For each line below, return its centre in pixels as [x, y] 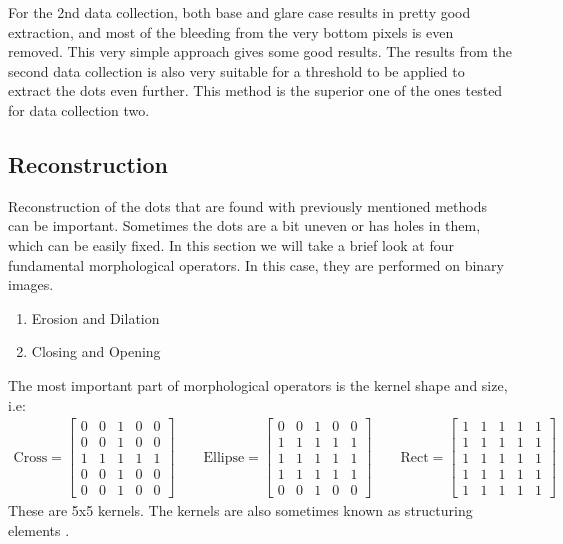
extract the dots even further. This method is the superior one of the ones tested [255, 90]
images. [31, 284]
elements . [39, 529]
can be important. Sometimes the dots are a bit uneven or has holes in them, [244, 225]
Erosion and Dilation [95, 317]
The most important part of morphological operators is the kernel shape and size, [258, 384]
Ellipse [224, 457]
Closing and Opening [96, 351]
